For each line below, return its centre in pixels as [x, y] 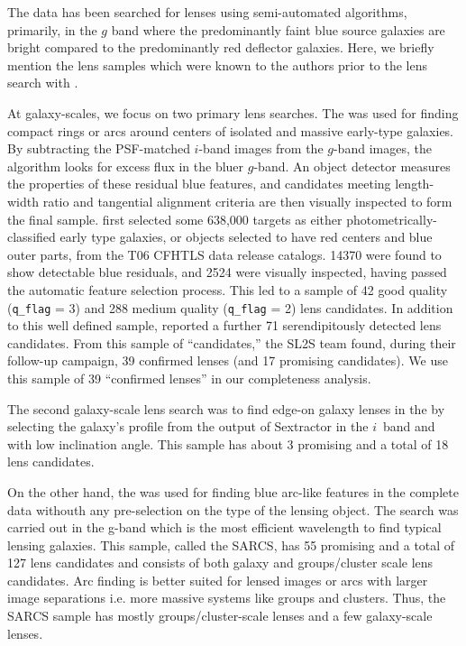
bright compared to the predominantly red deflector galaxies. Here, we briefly [221, 47]
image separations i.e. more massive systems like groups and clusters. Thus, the [227, 598]
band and [409, 426]
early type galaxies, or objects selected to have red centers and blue [246, 237]
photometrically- [392, 219]
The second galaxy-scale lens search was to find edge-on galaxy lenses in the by [226, 408]
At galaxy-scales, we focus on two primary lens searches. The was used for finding [233, 112]
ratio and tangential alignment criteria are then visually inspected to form [247, 201]
